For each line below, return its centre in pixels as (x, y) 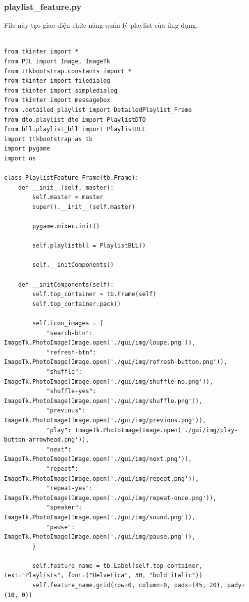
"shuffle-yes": (71, 391)
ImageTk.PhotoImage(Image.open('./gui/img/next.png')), (98, 459)
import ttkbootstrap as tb (48, 139)
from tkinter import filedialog (57, 81)
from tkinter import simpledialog (61, 90)
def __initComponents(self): (66, 284)
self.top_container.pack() (77, 304)
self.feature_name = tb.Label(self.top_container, (117, 566)
